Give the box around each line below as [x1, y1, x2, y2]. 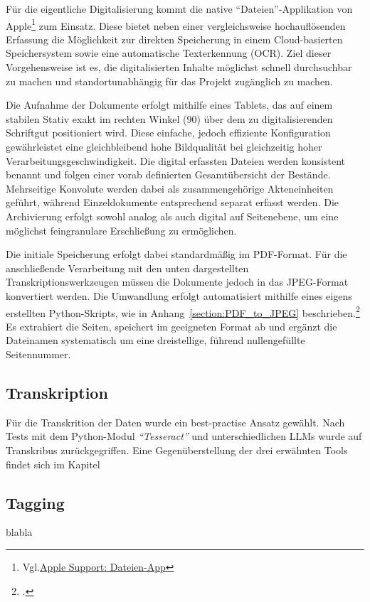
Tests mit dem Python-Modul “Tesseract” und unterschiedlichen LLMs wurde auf [6, 429, 362, 444]
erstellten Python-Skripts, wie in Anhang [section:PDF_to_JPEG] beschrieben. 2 [6, 303, 360, 320]
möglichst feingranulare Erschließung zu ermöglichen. [6, 222, 237, 237]
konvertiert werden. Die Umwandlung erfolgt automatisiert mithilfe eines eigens [6, 288, 352, 303]
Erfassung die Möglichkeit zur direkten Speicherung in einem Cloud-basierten [6, 31, 343, 46]
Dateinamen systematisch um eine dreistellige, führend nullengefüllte [6, 333, 305, 348]
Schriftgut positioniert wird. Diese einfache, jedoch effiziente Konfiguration [6, 125, 331, 140]
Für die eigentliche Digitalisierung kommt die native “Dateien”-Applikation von [6, 1, 353, 16]
